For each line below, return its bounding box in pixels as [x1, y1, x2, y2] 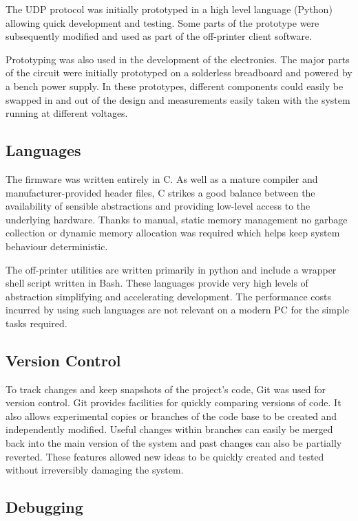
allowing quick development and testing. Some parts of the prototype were [6, 15, 319, 30]
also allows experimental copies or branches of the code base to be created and [6, 408, 337, 423]
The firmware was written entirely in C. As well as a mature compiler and [6, 171, 318, 186]
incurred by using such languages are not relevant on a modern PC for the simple [6, 302, 349, 317]
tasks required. [6, 315, 67, 330]
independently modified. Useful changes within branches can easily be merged [6, 422, 333, 436]
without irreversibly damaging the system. [6, 463, 184, 477]
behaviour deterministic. [6, 239, 108, 253]
